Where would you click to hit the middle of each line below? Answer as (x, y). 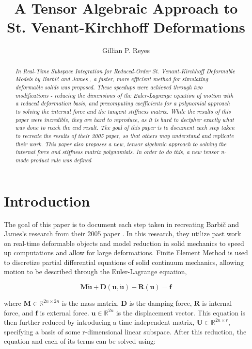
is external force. (64, 312)
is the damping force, (160, 303)
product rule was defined (61, 160)
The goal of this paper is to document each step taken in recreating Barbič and (122, 224)
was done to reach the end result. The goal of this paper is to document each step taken (125, 128)
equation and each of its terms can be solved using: (80, 341)
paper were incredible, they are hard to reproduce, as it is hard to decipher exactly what (125, 119)
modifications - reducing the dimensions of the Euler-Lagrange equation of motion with (124, 95)
